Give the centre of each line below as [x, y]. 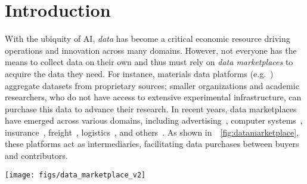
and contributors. [36, 156]
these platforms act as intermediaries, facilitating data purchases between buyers [152, 144]
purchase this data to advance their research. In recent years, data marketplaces [151, 108]
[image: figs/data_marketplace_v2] [75, 175]
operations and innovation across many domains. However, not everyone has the [151, 50]
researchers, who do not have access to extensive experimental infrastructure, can [153, 97]
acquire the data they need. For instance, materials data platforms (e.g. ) [139, 73]
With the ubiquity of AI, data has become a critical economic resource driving [148, 39]
